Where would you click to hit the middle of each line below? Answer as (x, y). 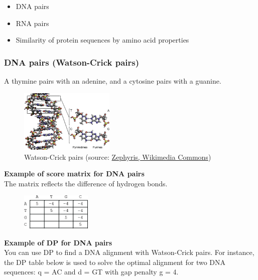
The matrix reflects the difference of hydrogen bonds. (86, 183)
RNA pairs (32, 23)
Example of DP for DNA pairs (58, 242)
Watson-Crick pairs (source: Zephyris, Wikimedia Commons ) (118, 157)
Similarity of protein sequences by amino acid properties (102, 40)
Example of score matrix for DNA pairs (74, 174)
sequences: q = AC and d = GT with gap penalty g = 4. (91, 272)
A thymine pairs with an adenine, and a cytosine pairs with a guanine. (113, 81)
